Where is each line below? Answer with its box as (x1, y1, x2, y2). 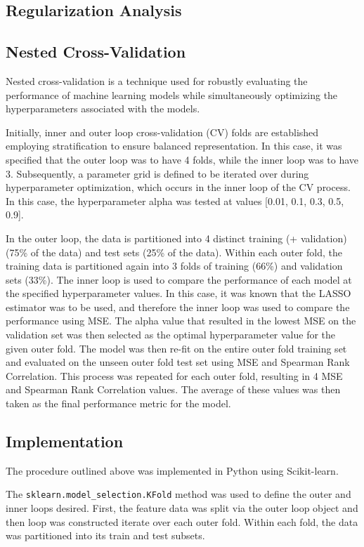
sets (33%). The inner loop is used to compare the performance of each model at (6, 272, 352, 286)
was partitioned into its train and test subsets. (6, 528, 205, 543)
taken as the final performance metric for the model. (6, 396, 231, 411)
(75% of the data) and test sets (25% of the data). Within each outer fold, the (6, 244, 342, 259)
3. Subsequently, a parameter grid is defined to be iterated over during (6, 166, 309, 180)
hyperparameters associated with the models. (6, 101, 200, 116)
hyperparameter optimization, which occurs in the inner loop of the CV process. (6, 180, 351, 195)
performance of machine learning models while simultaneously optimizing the (6, 87, 338, 102)
